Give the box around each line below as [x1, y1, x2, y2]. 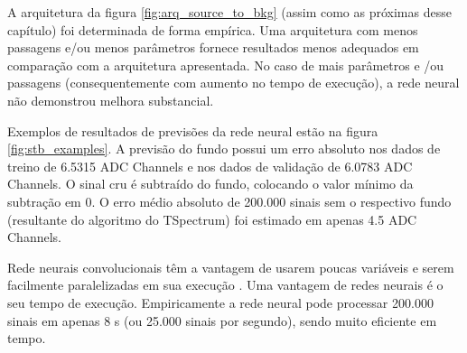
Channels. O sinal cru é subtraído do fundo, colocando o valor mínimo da [7, 174, 414, 193]
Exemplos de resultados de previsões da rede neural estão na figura [7, 121, 378, 140]
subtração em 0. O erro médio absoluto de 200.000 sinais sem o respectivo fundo [7, 191, 452, 210]
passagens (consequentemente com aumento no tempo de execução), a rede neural [7, 73, 460, 92]
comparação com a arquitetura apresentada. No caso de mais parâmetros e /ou [7, 55, 444, 74]
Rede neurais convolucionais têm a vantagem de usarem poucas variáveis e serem [7, 257, 454, 276]
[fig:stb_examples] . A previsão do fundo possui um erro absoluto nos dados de [7, 139, 441, 158]
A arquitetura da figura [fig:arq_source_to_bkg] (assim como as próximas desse [7, 3, 452, 21]
